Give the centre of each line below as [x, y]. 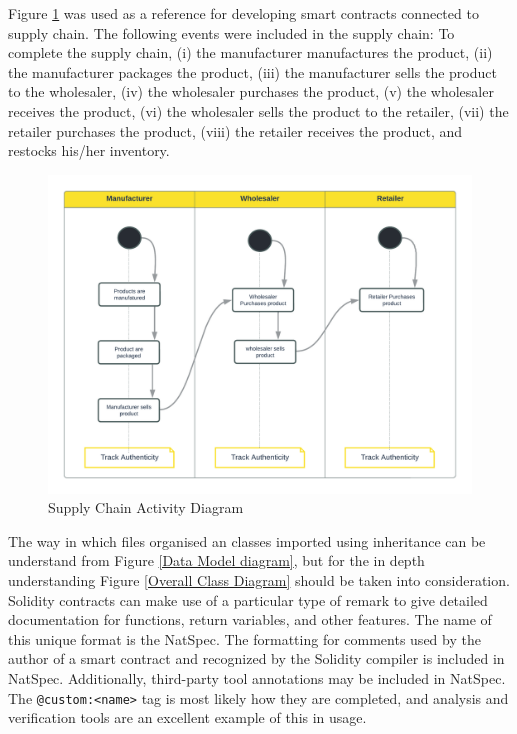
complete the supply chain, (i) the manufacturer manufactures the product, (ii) [250, 52]
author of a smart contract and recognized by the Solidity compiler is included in [256, 658]
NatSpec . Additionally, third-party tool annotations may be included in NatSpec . [257, 677]
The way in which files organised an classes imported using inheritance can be [247, 540]
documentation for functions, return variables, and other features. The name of [250, 619]
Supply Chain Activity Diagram [146, 507]
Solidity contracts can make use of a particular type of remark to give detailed [248, 599]
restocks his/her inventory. [89, 150]
